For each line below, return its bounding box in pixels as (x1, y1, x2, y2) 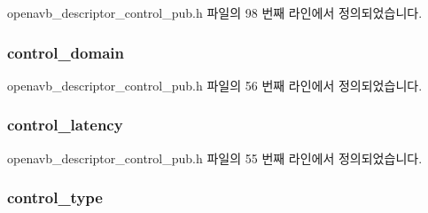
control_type (7, 186, 103, 209)
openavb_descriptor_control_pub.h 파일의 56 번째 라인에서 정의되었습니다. (7, 75, 423, 94)
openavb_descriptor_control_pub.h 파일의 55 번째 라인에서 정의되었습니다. (7, 148, 423, 167)
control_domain (7, 41, 124, 63)
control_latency (7, 114, 123, 136)
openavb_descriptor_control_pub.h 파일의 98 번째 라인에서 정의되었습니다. (7, 4, 423, 21)
